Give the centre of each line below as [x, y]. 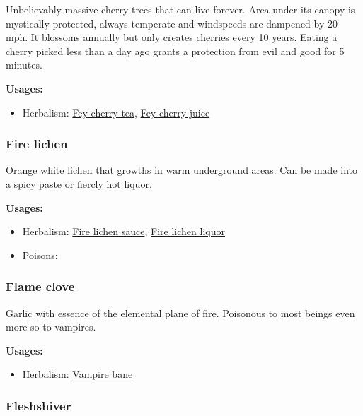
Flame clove [40, 286]
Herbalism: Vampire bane [77, 374]
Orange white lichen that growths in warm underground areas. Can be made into [182, 170]
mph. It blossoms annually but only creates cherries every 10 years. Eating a [172, 37]
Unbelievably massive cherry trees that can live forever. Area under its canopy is [180, 9]
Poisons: [40, 255]
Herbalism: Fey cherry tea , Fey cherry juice [116, 112]
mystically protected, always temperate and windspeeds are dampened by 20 [172, 23]
